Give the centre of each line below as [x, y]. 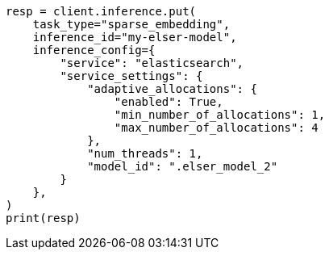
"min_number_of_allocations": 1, [220, 115]
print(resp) [43, 218]
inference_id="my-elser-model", [135, 37]
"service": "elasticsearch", [152, 63]
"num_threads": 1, [145, 153]
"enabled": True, [169, 102]
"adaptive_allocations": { [172, 89]
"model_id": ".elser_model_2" [183, 166]
